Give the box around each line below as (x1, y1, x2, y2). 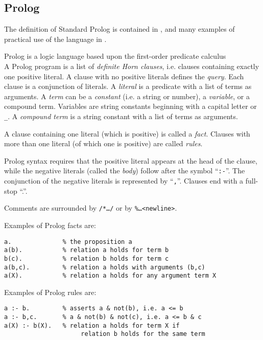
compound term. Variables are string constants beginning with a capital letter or (4, 101, 257, 111)
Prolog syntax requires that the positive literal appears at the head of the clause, (4, 155, 257, 166)
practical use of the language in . (4, 33, 107, 44)
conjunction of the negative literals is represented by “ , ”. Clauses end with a (4, 175, 244, 186)
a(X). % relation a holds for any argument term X (4, 272, 217, 280)
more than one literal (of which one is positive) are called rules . (4, 138, 203, 149)
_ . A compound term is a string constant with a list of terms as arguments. (4, 110, 238, 121)
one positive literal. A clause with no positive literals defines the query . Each (4, 71, 244, 81)
